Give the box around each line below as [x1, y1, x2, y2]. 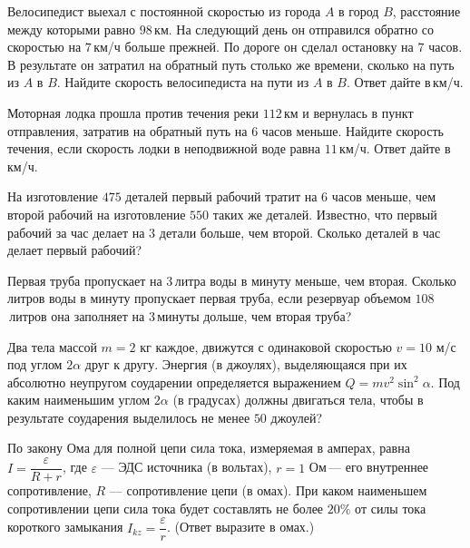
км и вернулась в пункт [283, 103, 414, 122]
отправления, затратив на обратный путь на [7, 121, 248, 140]
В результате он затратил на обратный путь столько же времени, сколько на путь [7, 54, 455, 73]
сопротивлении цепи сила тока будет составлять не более [7, 498, 324, 517]
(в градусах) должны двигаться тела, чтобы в [172, 390, 424, 409]
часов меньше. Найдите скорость [261, 121, 444, 140]
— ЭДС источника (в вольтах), [101, 457, 272, 476]
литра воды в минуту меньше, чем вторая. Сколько [174, 270, 456, 289]
